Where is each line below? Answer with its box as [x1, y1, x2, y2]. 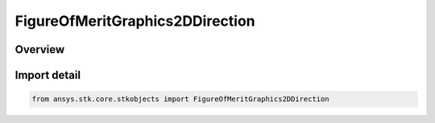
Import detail [14, 68, 81, 82]
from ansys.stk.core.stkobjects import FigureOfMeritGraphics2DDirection [31, 95, 329, 104]
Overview [14, 43, 65, 56]
